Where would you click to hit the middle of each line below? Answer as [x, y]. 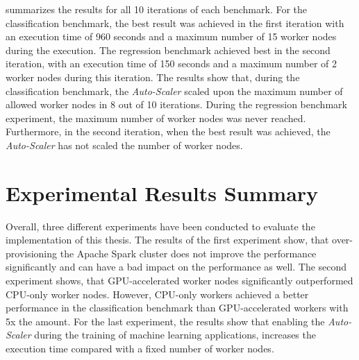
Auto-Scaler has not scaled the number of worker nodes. [124, 145]
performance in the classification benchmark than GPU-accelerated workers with [177, 308]
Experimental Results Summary [162, 192]
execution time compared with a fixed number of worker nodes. [140, 348]
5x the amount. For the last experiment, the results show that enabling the [165, 321]
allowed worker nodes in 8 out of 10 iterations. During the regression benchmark [176, 104]
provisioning [32, 253]
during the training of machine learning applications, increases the [175, 335]
